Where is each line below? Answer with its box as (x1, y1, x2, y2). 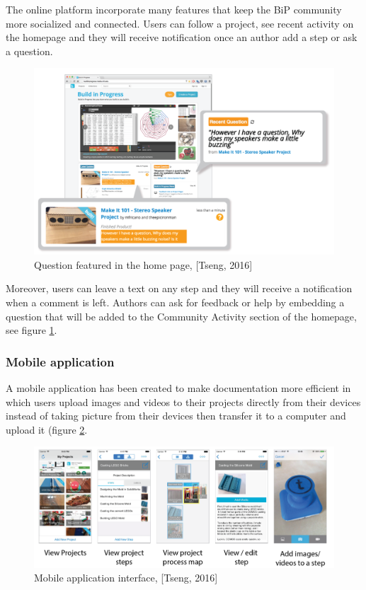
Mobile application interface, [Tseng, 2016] (34, 570, 218, 585)
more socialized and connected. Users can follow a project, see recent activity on (6, 16, 354, 30)
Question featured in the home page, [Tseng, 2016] (34, 257, 253, 272)
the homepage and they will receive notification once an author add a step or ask (6, 30, 358, 45)
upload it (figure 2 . (6, 422, 88, 436)
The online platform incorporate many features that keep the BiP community (6, 2, 342, 16)
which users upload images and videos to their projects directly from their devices (6, 394, 361, 409)
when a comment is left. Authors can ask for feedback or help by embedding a (6, 294, 345, 309)
